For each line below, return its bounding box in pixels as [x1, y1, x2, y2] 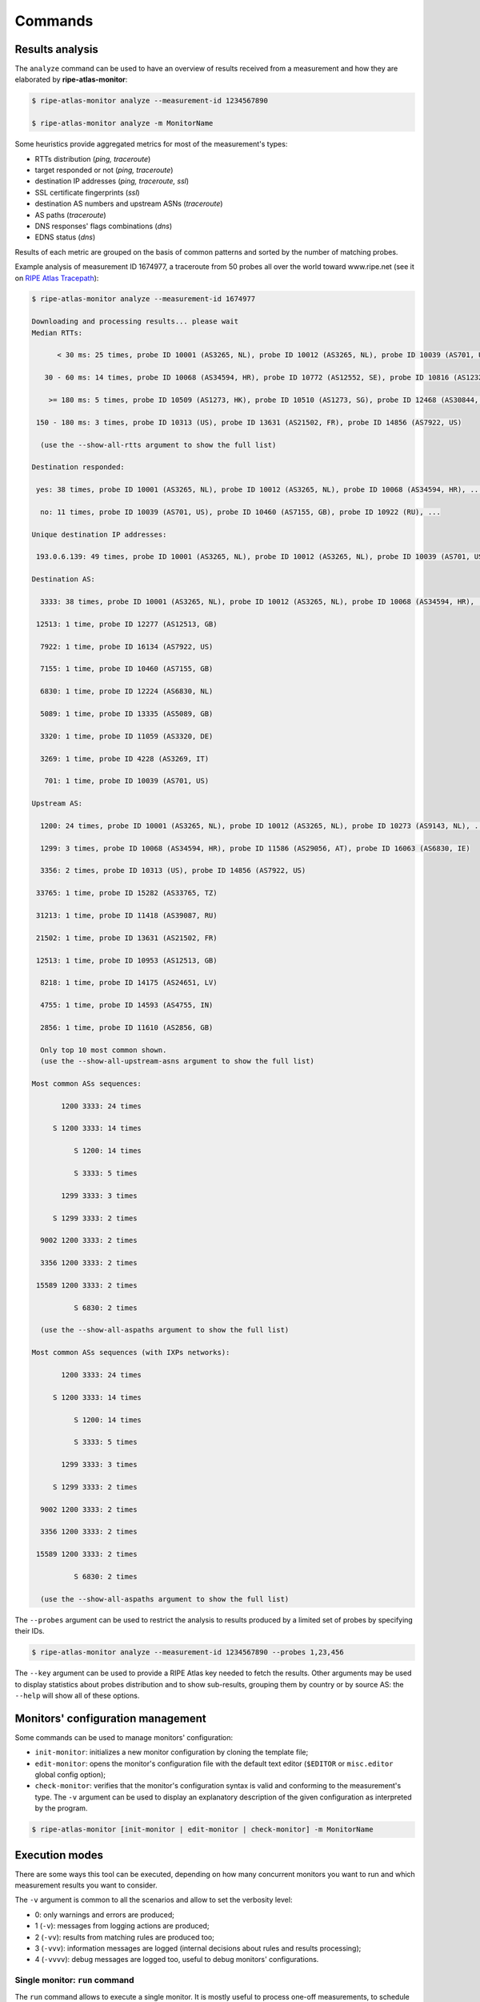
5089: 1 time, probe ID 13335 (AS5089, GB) [40, 709, 214, 718]
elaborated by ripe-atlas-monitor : [14, 74, 128, 84]
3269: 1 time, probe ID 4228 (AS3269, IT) [40, 754, 210, 763]
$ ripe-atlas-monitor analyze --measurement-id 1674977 [31, 295, 256, 304]
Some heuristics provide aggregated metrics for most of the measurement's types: [14, 139, 288, 149]
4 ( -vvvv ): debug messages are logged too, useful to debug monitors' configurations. [34, 1955, 319, 1964]
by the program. [34, 1803, 88, 1813]
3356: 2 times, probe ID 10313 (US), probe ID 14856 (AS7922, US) [40, 866, 306, 875]
